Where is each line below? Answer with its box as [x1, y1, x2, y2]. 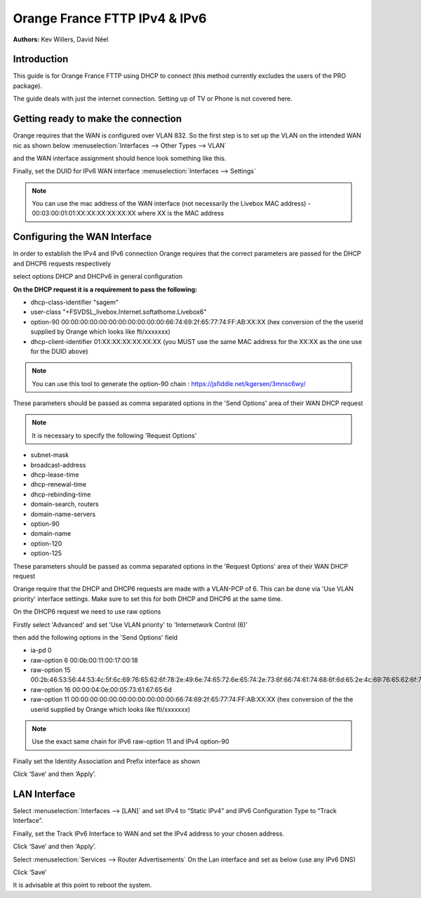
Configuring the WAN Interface [13, 231, 152, 243]
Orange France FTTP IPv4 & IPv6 [13, 11, 207, 26]
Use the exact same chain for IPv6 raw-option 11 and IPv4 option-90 [32, 737, 229, 746]
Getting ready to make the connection [13, 113, 182, 125]
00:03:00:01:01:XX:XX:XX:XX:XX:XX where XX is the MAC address [32, 209, 225, 218]
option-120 [30, 539, 62, 548]
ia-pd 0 [30, 646, 52, 654]
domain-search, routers [30, 500, 100, 508]
